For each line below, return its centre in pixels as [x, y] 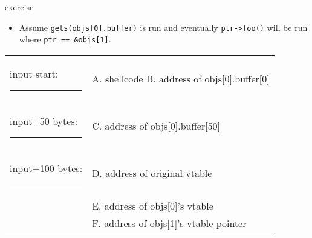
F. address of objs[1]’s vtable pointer [169, 223]
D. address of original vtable [152, 173]
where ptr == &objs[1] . [65, 39]
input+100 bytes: [46, 168]
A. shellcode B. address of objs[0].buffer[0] [181, 79]
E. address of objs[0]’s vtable [153, 205]
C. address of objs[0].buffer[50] [156, 126]
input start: [34, 73]
